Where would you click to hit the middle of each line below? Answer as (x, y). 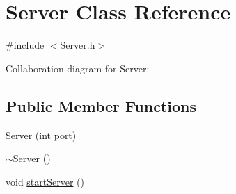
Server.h (78, 45)
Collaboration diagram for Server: (78, 68)
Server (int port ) (41, 135)
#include (25, 45)
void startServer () (45, 181)
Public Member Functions (101, 105)
